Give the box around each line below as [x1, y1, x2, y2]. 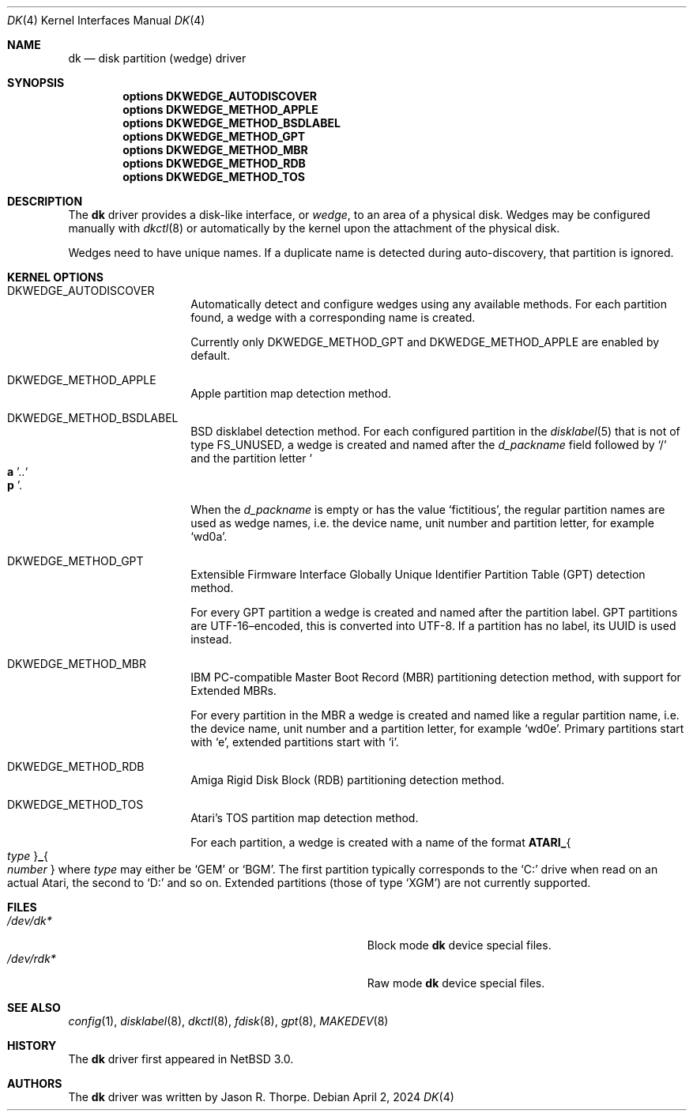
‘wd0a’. [190, 530, 228, 543]
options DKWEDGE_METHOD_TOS [122, 170, 305, 183]
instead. [190, 632, 232, 646]
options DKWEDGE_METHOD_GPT [122, 130, 306, 143]
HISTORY [7, 1039, 57, 1052]
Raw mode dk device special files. [367, 976, 545, 990]
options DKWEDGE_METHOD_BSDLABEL [122, 116, 341, 130]
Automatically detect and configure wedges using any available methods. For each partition [190, 297, 668, 311]
